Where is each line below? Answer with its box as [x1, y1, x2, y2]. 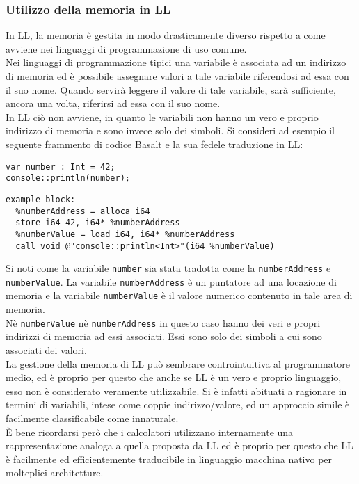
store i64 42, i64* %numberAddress [15, 218, 180, 228]
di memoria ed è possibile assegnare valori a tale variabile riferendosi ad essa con [6, 69, 349, 83]
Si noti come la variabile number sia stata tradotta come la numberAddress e [6, 261, 331, 275]
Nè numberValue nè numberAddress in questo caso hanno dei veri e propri [6, 315, 321, 330]
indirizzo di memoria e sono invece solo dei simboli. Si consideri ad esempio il [6, 123, 335, 138]
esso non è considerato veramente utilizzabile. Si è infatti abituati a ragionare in [6, 383, 347, 398]
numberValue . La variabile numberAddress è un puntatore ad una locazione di [6, 274, 337, 289]
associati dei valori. [6, 342, 87, 357]
